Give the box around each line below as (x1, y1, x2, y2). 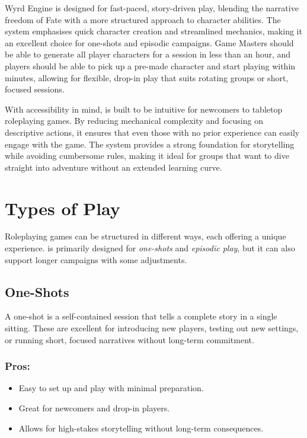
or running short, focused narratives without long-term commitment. (5, 333, 254, 346)
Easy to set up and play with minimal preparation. (18, 382, 204, 394)
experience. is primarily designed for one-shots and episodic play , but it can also (5, 242, 295, 254)
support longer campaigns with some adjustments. (5, 253, 187, 266)
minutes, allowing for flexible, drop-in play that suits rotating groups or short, (5, 71, 289, 84)
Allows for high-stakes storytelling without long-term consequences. (18, 421, 264, 434)
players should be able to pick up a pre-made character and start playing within (5, 59, 296, 72)
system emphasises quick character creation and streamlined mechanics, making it (5, 25, 302, 37)
